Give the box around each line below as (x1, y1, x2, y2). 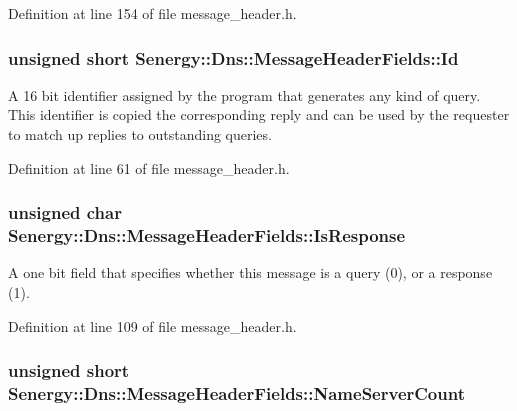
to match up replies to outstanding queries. (8, 124, 272, 144)
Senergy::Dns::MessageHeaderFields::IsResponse (8, 223, 406, 248)
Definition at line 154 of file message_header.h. (8, 3, 297, 23)
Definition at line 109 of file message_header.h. (8, 315, 297, 336)
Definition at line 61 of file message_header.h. (8, 157, 290, 178)
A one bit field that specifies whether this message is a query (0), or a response (8, 262, 493, 283)
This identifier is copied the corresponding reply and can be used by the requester (8, 104, 510, 125)
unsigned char (8, 200, 122, 225)
